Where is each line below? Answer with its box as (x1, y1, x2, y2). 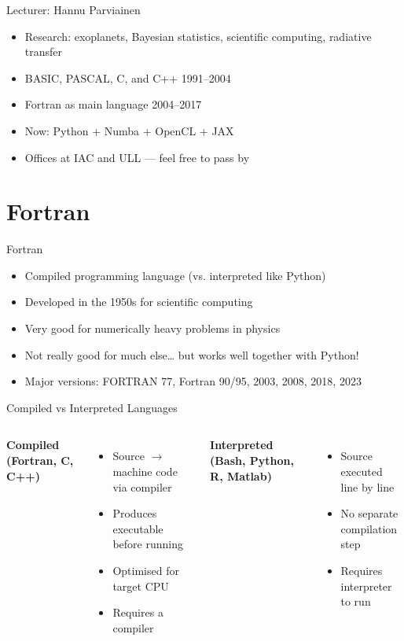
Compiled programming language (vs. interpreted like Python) (24, 267, 326, 283)
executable (112, 520, 163, 536)
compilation (340, 520, 398, 536)
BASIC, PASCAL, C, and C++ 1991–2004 (24, 69, 231, 86)
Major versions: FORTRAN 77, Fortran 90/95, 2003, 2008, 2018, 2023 (24, 373, 362, 389)
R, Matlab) (210, 467, 272, 484)
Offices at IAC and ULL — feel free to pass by (24, 149, 250, 165)
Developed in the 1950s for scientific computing (24, 293, 253, 310)
